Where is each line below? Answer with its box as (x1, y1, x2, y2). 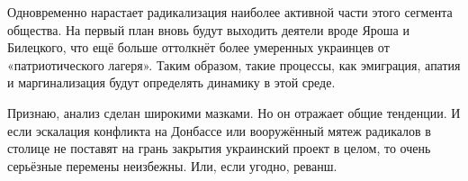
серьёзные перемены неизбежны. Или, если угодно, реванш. (7, 156, 337, 175)
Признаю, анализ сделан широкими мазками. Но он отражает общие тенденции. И (7, 103, 461, 122)
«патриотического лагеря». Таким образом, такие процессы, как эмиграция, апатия (7, 55, 461, 74)
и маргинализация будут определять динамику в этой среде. (7, 73, 336, 92)
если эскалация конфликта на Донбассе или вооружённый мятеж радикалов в (7, 121, 431, 140)
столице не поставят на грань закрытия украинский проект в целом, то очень (7, 139, 431, 158)
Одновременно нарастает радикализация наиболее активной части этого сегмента (7, 3, 453, 21)
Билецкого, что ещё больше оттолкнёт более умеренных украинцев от (7, 38, 390, 57)
